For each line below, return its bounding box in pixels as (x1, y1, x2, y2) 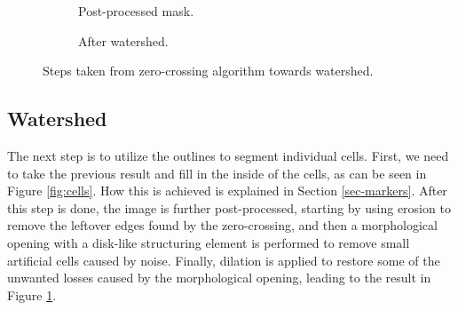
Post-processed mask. (78, 2, 194, 20)
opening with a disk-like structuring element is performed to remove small (7, 233, 410, 251)
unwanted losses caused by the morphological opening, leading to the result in (7, 268, 431, 287)
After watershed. (78, 31, 169, 50)
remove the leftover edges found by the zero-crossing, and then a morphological (7, 216, 438, 234)
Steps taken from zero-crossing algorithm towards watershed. (43, 61, 374, 80)
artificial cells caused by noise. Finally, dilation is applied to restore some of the (7, 250, 440, 269)
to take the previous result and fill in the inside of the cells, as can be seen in (7, 163, 427, 182)
